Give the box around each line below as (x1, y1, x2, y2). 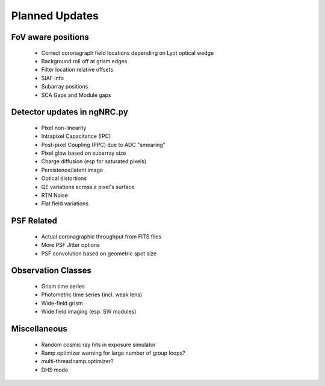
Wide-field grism (41, 299, 84, 307)
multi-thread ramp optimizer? (41, 358, 114, 365)
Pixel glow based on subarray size (41, 149, 126, 157)
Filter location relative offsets (41, 66, 114, 73)
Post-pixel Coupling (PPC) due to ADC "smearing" (41, 141, 166, 148)
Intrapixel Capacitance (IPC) (41, 132, 111, 140)
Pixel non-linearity (41, 124, 87, 131)
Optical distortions (41, 175, 87, 182)
